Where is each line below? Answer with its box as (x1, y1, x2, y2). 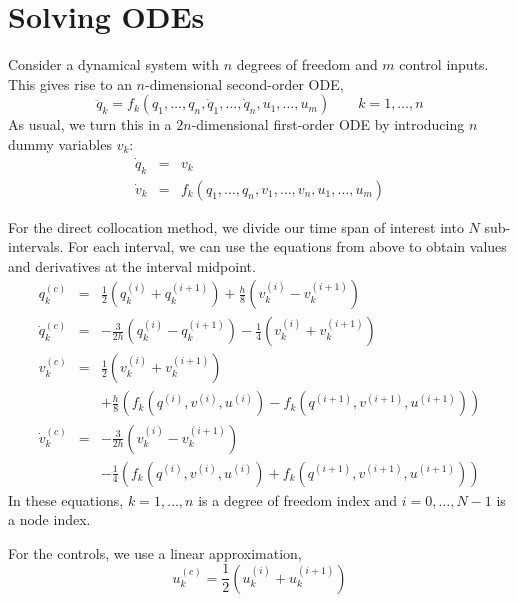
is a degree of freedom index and (198, 489, 398, 510)
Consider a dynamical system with (8, 54, 220, 75)
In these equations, (8, 489, 124, 510)
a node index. (8, 509, 91, 530)
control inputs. (399, 54, 489, 75)
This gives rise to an (8, 73, 132, 94)
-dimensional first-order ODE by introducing (191, 114, 465, 135)
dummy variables (8, 133, 112, 154)
